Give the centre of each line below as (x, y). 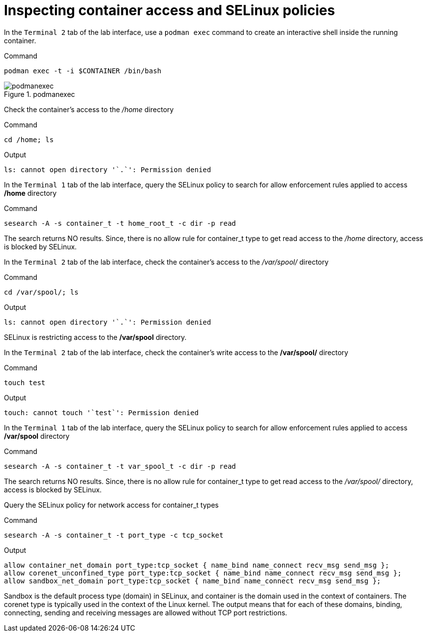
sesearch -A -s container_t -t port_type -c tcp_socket (114, 535)
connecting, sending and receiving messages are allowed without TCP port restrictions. (146, 612)
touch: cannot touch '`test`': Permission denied (101, 412)
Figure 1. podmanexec (40, 94)
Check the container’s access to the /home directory (89, 109)
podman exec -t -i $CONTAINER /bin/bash (83, 71)
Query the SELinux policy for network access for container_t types (111, 505)
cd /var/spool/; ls (41, 292)
